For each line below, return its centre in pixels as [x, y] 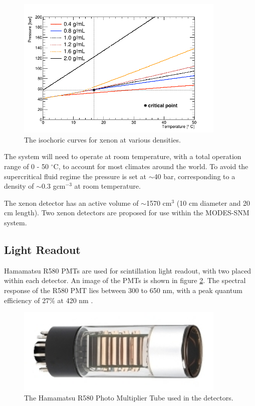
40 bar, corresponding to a [195, 176]
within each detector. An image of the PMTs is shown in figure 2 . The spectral [125, 280]
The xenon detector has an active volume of [71, 202]
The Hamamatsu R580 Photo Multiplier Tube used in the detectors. [129, 398]
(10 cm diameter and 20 [213, 202]
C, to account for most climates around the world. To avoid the [151, 166]
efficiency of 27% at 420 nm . [49, 300]
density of [19, 186]
